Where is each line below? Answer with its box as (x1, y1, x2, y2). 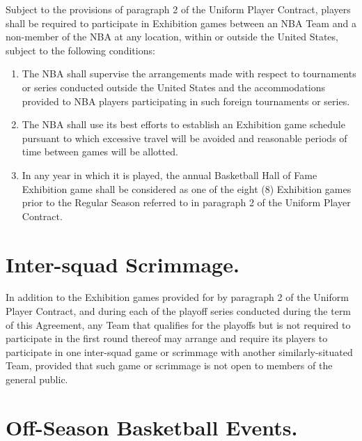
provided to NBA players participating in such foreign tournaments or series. (22, 93, 350, 108)
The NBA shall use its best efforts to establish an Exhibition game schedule (22, 117, 345, 132)
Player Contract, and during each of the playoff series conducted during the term (6, 304, 352, 318)
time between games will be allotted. (22, 144, 178, 159)
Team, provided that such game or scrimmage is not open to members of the (6, 358, 333, 373)
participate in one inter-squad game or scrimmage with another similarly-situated (6, 344, 353, 359)
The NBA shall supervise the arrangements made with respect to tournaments (22, 66, 356, 81)
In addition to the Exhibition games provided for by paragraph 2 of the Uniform (6, 290, 349, 304)
